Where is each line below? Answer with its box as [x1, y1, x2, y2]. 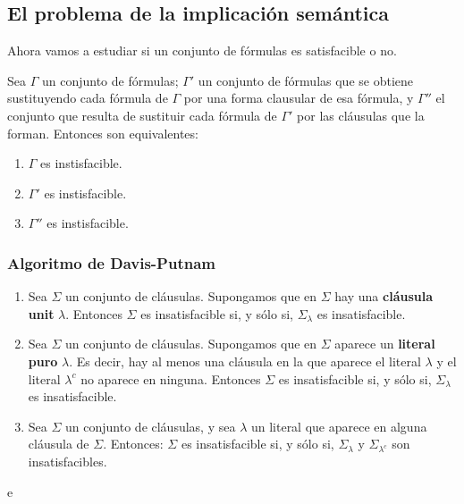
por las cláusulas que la [297, 105, 425, 124]
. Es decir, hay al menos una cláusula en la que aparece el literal [69, 351, 421, 370]
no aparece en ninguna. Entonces [80, 369, 261, 388]
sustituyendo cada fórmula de [7, 88, 168, 107]
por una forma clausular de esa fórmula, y [183, 88, 414, 107]
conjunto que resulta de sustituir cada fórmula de [7, 105, 277, 124]
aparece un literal [334, 334, 435, 353]
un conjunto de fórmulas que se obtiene [198, 71, 414, 89]
